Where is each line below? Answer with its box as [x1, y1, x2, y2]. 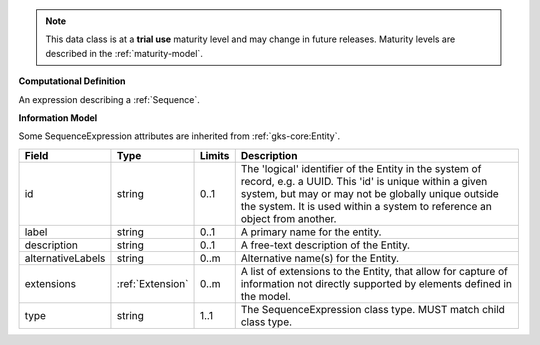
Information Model [18, 111, 98, 124]
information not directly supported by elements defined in [240, 276, 512, 290]
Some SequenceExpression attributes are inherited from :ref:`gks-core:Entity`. [18, 130, 340, 142]
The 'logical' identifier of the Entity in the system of [240, 161, 482, 175]
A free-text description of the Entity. [240, 238, 410, 252]
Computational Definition [18, 75, 126, 87]
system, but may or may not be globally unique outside [240, 186, 499, 200]
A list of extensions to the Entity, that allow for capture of [240, 264, 509, 278]
